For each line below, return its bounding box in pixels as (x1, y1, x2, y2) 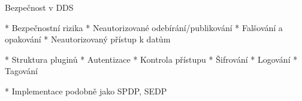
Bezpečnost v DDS (5, 1, 74, 13)
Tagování (5, 65, 38, 77)
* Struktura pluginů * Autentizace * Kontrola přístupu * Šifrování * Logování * (5, 53, 298, 65)
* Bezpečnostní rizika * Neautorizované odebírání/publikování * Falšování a (5, 21, 283, 33)
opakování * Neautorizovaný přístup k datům (5, 33, 171, 45)
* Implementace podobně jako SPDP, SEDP (5, 84, 167, 97)
